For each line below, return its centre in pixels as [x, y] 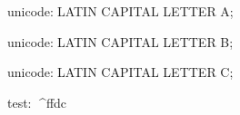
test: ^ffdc [37, 102]
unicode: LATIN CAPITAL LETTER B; [120, 41]
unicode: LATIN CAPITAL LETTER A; [120, 11]
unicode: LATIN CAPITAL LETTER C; [120, 72]
